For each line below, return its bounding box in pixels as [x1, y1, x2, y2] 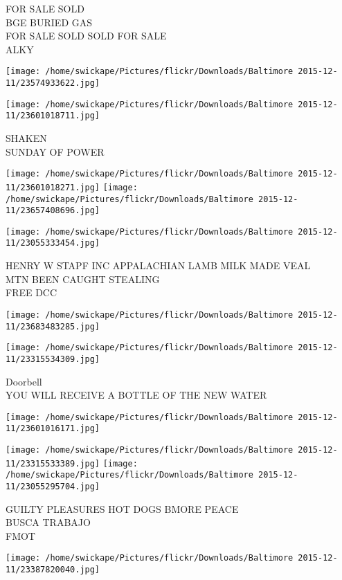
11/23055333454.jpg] [6, 238, 100, 248]
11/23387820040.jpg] [6, 565, 100, 575]
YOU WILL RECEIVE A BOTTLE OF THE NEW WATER [6, 388, 267, 402]
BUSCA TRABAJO [6, 515, 91, 529]
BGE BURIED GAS [6, 15, 93, 29]
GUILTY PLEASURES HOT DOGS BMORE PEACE [6, 501, 239, 516]
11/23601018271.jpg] [6, 182, 100, 192]
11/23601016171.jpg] [6, 424, 100, 434]
